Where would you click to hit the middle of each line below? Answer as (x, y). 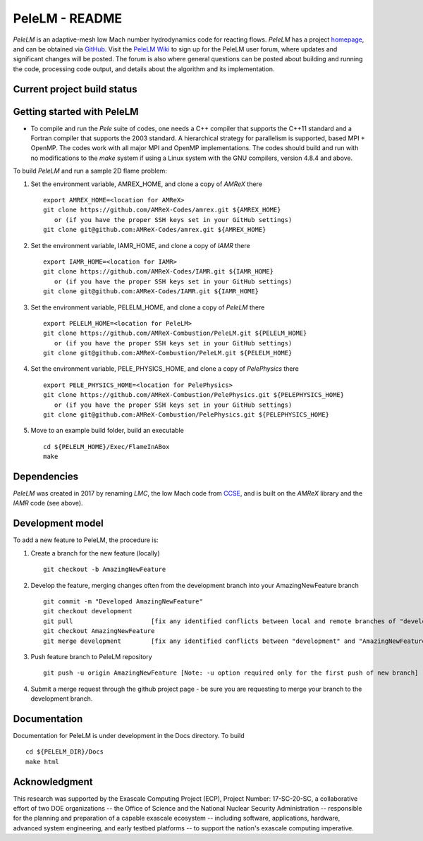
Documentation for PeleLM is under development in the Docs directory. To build (129, 735)
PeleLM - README (68, 18)
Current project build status (75, 89)
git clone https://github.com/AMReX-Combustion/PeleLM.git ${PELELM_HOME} (175, 333)
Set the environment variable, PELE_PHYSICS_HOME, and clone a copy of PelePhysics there (165, 369)
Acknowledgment (53, 781)
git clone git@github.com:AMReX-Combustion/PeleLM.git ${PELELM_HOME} (168, 353)
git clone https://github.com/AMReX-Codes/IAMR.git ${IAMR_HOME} (159, 272)
